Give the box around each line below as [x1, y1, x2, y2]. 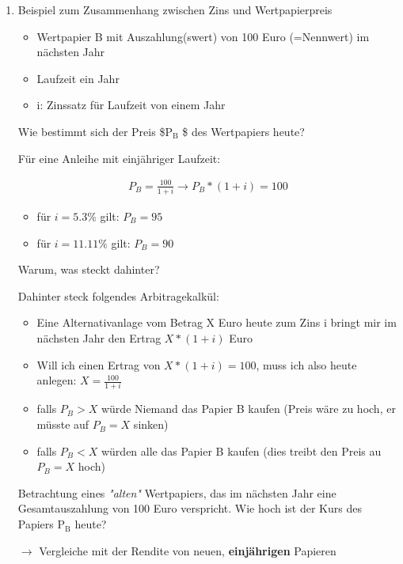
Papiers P [17, 516, 66, 532]
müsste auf [36, 416, 89, 433]
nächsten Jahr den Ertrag [36, 329, 162, 346]
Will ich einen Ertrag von [36, 356, 161, 373]
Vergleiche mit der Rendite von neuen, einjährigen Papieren [39, 542, 336, 558]
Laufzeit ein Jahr [36, 70, 120, 86]
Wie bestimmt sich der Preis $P [17, 123, 173, 139]
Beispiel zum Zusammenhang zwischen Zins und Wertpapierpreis [17, 2, 333, 17]
